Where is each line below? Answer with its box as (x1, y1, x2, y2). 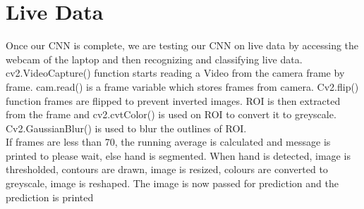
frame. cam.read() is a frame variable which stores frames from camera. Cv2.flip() (6, 79, 359, 94)
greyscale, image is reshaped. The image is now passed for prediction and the (6, 176, 339, 191)
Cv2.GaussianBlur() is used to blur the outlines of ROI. (6, 120, 247, 135)
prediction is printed (6, 189, 94, 204)
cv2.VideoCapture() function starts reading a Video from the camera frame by (6, 65, 345, 80)
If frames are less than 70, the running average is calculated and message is (6, 134, 331, 149)
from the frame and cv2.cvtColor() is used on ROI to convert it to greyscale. (6, 107, 336, 122)
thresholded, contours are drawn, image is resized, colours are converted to (6, 162, 328, 177)
